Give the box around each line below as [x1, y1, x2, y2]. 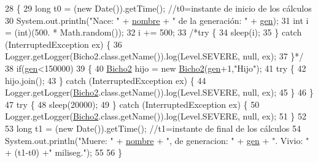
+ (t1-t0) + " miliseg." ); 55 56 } [5, 146, 122, 159]
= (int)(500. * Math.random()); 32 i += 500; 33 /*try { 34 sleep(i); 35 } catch [5, 26, 302, 39]
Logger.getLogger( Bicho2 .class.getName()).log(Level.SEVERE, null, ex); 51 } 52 [5, 110, 307, 123]
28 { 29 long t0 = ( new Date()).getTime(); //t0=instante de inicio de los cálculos [5, 2, 312, 14]
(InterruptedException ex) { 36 [5, 37, 122, 50]
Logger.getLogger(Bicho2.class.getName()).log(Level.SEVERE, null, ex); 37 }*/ [5, 50, 304, 63]
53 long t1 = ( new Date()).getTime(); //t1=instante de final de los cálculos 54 [5, 121, 301, 134]
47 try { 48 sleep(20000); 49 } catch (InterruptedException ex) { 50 [5, 97, 260, 110]
